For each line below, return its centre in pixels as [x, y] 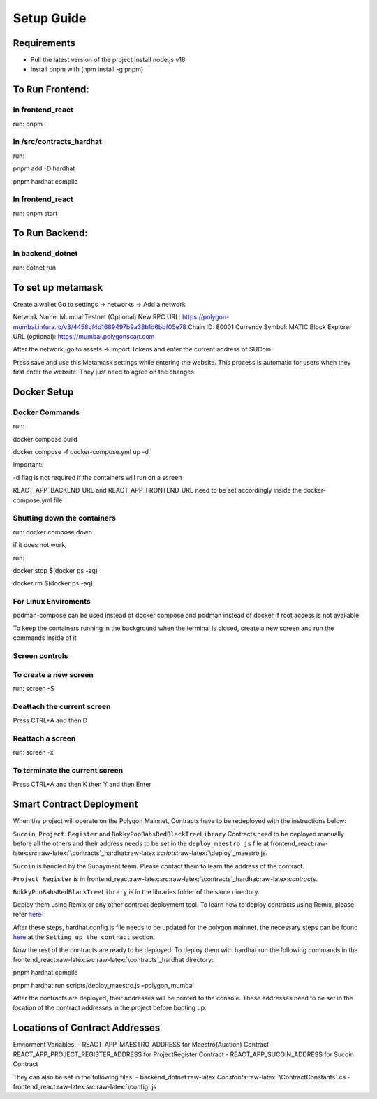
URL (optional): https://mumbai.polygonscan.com [84, 336]
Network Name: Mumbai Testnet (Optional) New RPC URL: [97, 317]
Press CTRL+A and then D [50, 720]
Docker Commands [46, 412]
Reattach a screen [44, 738]
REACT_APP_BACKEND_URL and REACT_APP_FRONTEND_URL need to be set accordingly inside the [157, 490]
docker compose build [45, 439]
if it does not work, [40, 545]
